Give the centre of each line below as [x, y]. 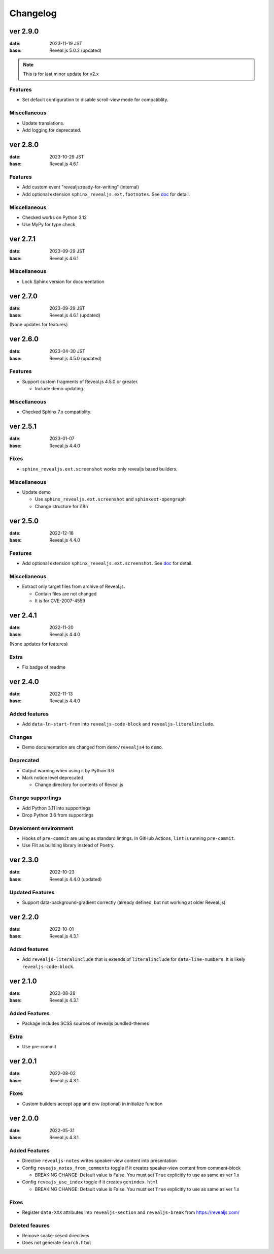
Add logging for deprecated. [52, 130]
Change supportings [36, 798]
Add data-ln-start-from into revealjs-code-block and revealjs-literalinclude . [118, 724]
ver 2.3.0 [24, 860]
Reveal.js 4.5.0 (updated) [76, 358]
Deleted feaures [30, 1226]
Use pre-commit [39, 1047]
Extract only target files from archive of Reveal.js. [74, 586]
